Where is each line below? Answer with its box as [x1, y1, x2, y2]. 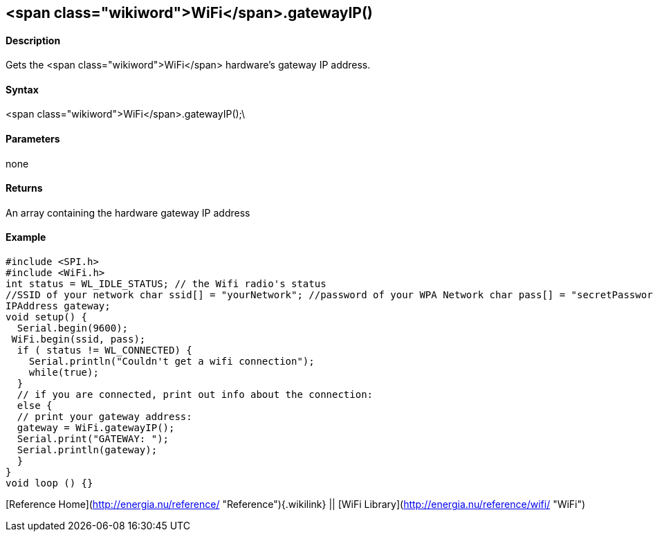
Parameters [6, 133, 60, 145]
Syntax [6, 83, 39, 95]
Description [6, 34, 61, 46]
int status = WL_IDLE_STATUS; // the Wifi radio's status [6, 278, 326, 290]
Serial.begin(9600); [17, 322, 129, 334]
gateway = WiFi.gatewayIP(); [17, 422, 175, 434]
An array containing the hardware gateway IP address [6, 206, 250, 219]
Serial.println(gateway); [17, 444, 158, 456]
